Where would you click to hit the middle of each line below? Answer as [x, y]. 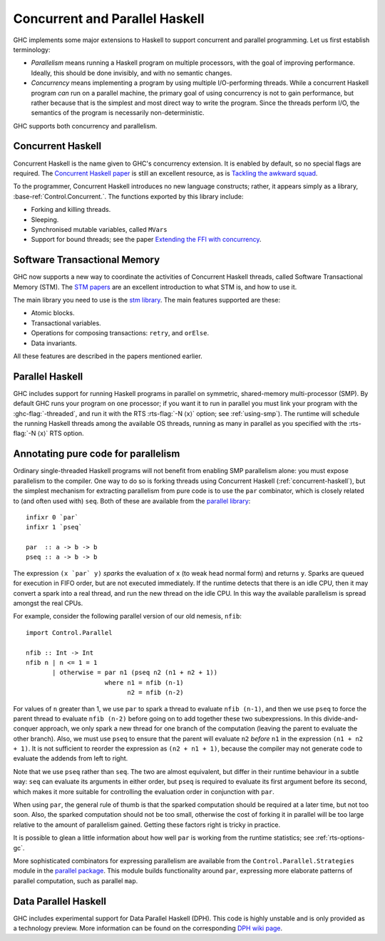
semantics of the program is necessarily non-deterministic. [118, 113]
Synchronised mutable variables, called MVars [99, 229]
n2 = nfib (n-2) [156, 693]
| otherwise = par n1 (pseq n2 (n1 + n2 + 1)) [135, 673]
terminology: [32, 49]
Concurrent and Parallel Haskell [109, 19]
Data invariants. [54, 343]
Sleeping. [45, 219]
